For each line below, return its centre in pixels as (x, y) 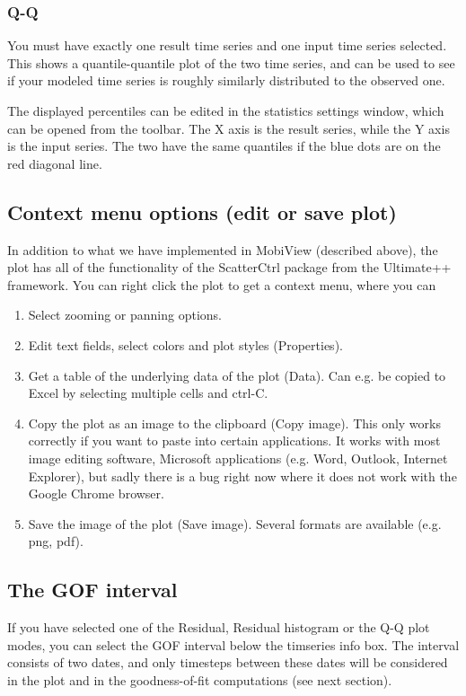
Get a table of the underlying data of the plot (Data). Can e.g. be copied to (237, 375)
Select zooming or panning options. (125, 315)
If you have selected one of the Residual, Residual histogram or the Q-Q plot (219, 627)
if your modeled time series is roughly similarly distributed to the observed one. (226, 80)
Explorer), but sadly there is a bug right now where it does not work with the (242, 476)
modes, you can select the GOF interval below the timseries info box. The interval (233, 644)
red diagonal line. (55, 163)
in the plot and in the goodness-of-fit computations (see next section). (200, 679)
